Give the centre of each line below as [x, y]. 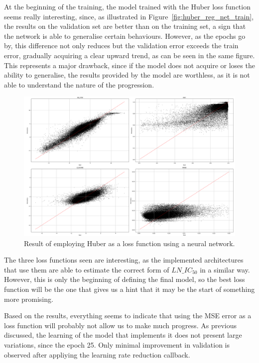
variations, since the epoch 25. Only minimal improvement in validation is [117, 345]
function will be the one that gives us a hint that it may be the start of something [129, 289]
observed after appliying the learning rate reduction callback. [97, 354]
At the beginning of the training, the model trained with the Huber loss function [127, 6]
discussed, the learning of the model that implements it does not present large [123, 335]
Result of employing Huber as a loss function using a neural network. [129, 243]
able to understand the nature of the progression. [79, 84]
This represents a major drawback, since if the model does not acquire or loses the [129, 65]
